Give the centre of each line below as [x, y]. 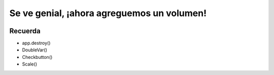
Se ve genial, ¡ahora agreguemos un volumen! [108, 13]
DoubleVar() [35, 50]
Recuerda [25, 31]
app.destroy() [36, 43]
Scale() [30, 64]
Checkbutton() [37, 57]
